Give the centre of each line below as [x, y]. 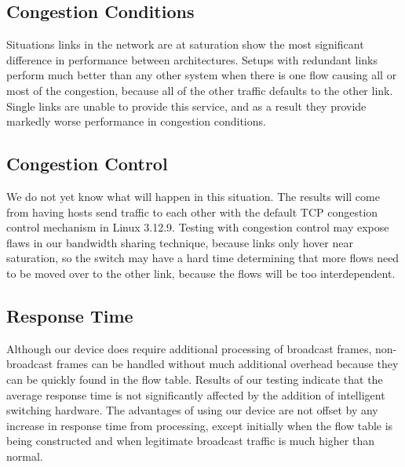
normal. [25, 456]
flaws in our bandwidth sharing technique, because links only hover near [180, 242]
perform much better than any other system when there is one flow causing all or [202, 75]
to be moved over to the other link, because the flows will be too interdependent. [201, 273]
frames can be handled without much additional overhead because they [227, 364]
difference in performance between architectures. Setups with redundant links [192, 59]
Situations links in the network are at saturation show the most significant [185, 44]
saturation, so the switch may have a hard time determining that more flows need [203, 258]
